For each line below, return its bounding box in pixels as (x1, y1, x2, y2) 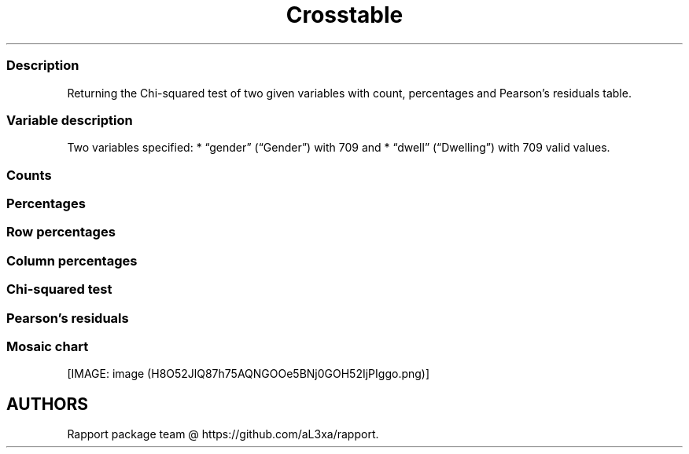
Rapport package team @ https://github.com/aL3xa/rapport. (67, 427, 379, 441)
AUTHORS (6, 394, 89, 414)
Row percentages (6, 224, 116, 240)
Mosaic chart (6, 338, 89, 354)
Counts (6, 167, 52, 183)
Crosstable (286, 2, 403, 28)
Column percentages (6, 252, 138, 269)
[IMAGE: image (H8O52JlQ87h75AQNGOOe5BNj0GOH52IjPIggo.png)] (67, 367, 430, 381)
